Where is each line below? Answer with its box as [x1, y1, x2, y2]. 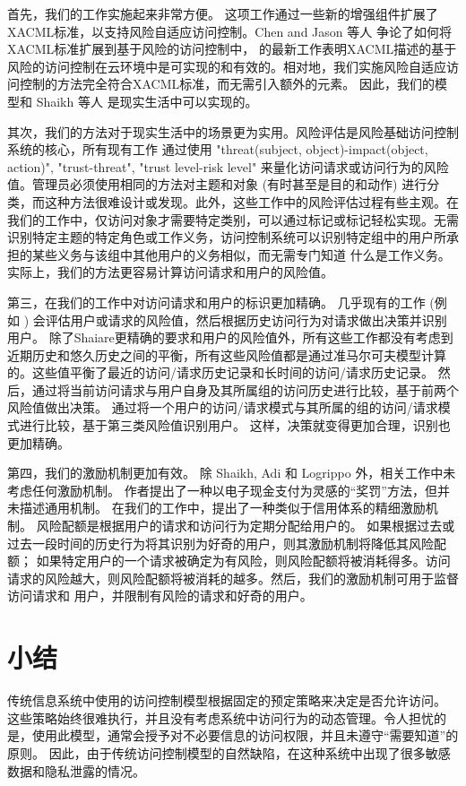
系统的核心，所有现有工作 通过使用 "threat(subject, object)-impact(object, [7, 140, 428, 159]
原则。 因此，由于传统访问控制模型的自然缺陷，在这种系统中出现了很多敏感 [7, 743, 451, 762]
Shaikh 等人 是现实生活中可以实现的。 [36, 91, 258, 110]
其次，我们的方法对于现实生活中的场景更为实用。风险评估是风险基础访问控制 [7, 122, 459, 141]
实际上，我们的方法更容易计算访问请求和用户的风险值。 [7, 263, 333, 281]
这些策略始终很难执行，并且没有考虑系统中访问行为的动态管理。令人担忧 [7, 708, 434, 727]
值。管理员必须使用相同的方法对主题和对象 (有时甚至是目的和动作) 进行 [7, 175, 427, 194]
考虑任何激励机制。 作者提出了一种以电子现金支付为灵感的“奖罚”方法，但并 [7, 480, 450, 499]
